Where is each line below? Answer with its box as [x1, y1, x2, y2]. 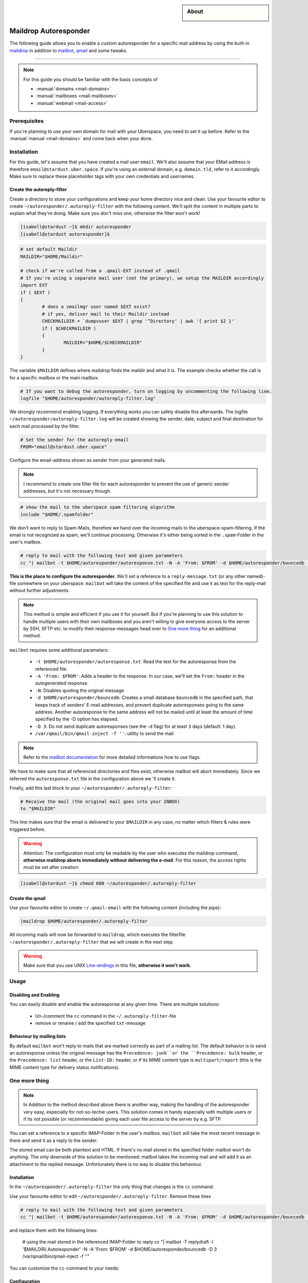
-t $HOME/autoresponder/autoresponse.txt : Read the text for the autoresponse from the [35, 658, 236, 665]
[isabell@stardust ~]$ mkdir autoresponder [20, 224, 132, 230]
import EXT [20, 282, 48, 288]
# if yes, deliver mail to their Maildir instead [42, 311, 169, 317]
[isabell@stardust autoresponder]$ [20, 231, 110, 237]
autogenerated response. [35, 680, 89, 686]
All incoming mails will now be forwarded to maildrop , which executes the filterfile [9, 931, 186, 938]
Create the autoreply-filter [9, 186, 67, 192]
